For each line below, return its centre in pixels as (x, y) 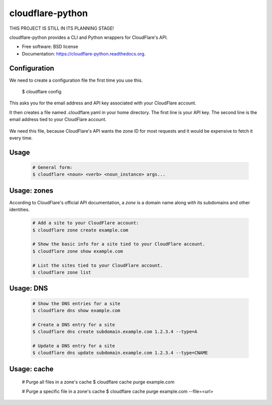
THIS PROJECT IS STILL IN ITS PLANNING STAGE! (62, 28)
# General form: (53, 167)
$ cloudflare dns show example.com (76, 310)
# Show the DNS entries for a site (76, 303)
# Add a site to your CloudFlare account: (86, 223)
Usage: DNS (29, 288)
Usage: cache (31, 369)
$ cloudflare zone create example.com (80, 230)
